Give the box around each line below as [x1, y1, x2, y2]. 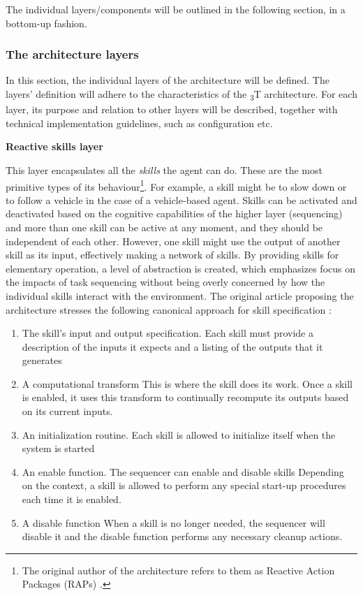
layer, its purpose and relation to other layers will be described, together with [6, 102, 338, 117]
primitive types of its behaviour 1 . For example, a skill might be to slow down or [6, 177, 347, 194]
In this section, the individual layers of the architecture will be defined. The [6, 73, 329, 87]
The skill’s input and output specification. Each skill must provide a [22, 326, 313, 340]
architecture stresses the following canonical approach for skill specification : [6, 302, 332, 317]
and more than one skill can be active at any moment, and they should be [6, 219, 323, 234]
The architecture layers [6, 45, 139, 63]
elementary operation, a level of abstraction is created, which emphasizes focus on [6, 261, 356, 275]
